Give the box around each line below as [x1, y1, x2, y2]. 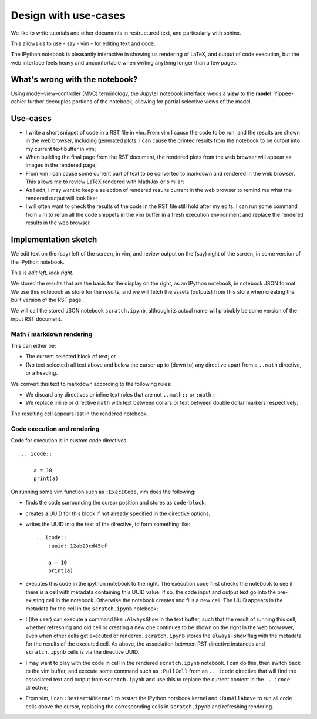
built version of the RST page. [11, 297, 83, 304]
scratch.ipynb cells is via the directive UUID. [25, 649, 140, 656]
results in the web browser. [25, 219, 91, 226]
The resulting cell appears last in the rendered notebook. [11, 410, 149, 417]
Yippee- [274, 90, 294, 97]
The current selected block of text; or [25, 353, 116, 360]
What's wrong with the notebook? [11, 74, 138, 85]
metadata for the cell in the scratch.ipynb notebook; [25, 605, 158, 612]
